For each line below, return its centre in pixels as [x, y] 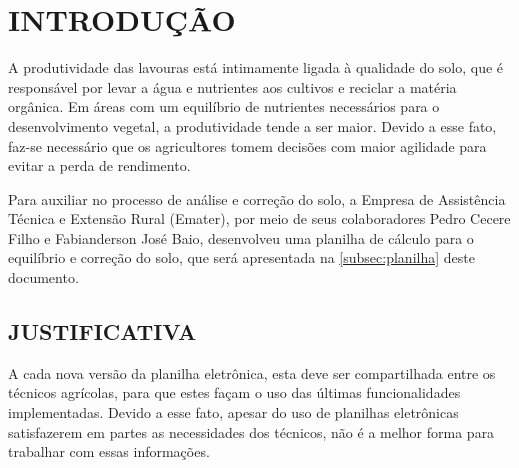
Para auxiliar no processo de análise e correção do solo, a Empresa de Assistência [257, 198]
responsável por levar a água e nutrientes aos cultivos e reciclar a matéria [232, 86]
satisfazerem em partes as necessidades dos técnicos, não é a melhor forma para [251, 431]
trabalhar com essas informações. [109, 451]
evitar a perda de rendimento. [99, 165]
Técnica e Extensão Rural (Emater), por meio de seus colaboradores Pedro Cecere [259, 218]
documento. [43, 277]
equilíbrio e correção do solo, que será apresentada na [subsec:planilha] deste [241, 257]
